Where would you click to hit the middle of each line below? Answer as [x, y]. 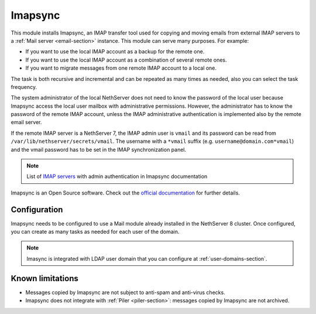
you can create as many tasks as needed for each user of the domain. [95, 232]
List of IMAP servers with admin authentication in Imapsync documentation [117, 176]
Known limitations [44, 278]
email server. [26, 122]
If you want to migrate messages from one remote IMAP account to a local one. [121, 68]
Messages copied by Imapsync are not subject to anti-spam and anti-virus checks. [125, 292]
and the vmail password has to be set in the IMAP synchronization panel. [99, 149]
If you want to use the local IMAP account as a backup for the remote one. [115, 52]
